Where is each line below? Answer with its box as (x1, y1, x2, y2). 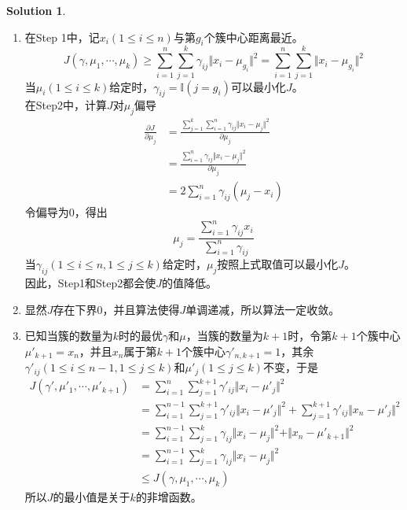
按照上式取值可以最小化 (217, 256, 339, 272)
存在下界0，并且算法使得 (53, 301, 180, 317)
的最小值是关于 (53, 489, 130, 505)
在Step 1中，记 (24, 28, 100, 45)
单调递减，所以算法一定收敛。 (185, 301, 340, 317)
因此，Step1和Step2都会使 (24, 275, 156, 291)
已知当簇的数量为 (24, 327, 113, 344)
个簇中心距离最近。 (203, 28, 303, 45)
